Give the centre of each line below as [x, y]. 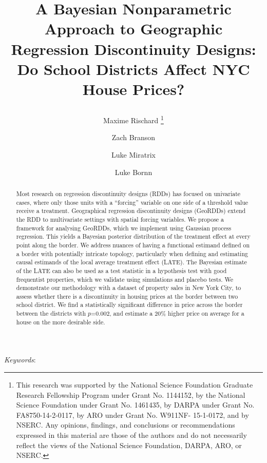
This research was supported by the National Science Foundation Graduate [135, 385]
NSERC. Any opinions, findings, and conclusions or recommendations [126, 425]
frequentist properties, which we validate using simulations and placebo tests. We [125, 279]
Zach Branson [133, 137]
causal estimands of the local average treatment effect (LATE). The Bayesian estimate [131, 262]
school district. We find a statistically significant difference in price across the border [129, 305]
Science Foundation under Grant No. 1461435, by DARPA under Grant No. [135, 405]
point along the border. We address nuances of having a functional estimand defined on [133, 245]
